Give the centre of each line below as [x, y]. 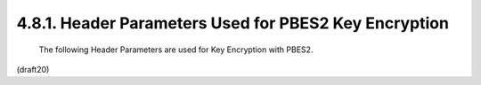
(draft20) [33, 69]
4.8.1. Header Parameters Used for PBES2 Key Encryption [233, 23]
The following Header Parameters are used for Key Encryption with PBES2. [176, 50]
